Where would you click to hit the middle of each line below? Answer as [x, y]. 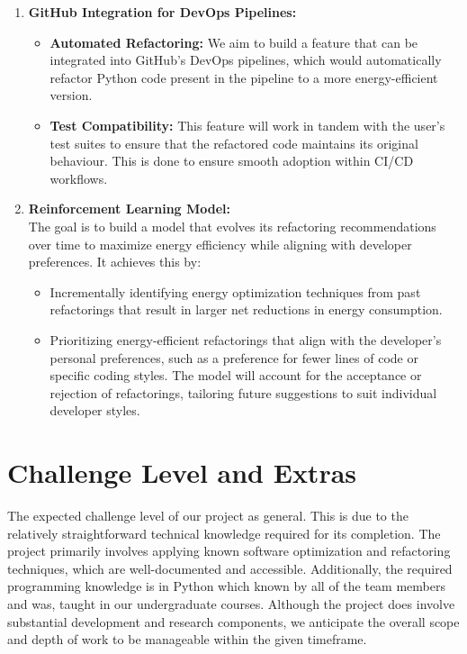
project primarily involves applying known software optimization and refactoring [229, 551]
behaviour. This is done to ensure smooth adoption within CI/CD [232, 161]
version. [71, 95]
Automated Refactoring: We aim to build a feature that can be [234, 42]
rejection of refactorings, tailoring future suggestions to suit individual [243, 392]
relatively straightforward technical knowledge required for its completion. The [224, 533]
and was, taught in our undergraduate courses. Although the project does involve [231, 603]
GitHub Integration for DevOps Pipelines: [162, 12]
